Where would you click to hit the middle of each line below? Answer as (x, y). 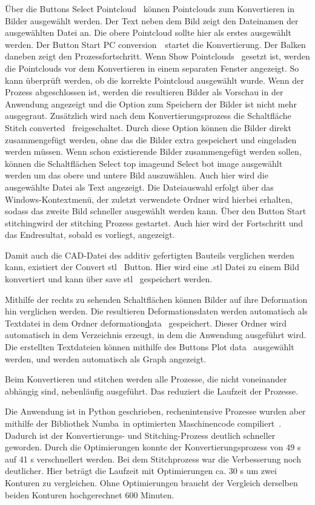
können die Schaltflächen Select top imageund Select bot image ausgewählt (144, 163)
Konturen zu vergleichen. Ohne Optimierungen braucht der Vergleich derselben (151, 482)
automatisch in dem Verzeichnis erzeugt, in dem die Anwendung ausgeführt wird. (156, 335)
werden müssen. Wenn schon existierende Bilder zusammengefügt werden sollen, (153, 151)
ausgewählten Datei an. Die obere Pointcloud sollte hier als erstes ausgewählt (148, 32)
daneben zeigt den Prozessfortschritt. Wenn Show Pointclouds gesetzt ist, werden (157, 56)
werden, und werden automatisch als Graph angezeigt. (106, 358)
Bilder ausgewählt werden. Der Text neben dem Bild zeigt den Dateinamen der (152, 20)
